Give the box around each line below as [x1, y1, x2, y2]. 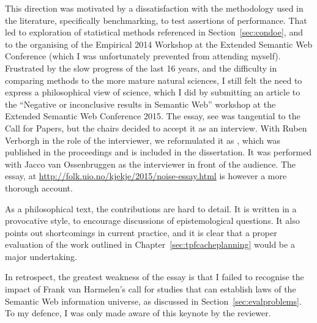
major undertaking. [5, 250, 77, 262]
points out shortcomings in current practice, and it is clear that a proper [5, 226, 277, 239]
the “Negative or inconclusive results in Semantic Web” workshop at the [5, 97, 276, 110]
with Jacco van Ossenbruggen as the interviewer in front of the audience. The [5, 157, 296, 170]
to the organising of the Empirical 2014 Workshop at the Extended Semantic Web [5, 37, 313, 50]
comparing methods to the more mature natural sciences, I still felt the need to [5, 73, 302, 86]
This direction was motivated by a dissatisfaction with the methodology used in [5, 2, 304, 14]
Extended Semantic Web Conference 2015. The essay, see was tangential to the [5, 110, 300, 122]
